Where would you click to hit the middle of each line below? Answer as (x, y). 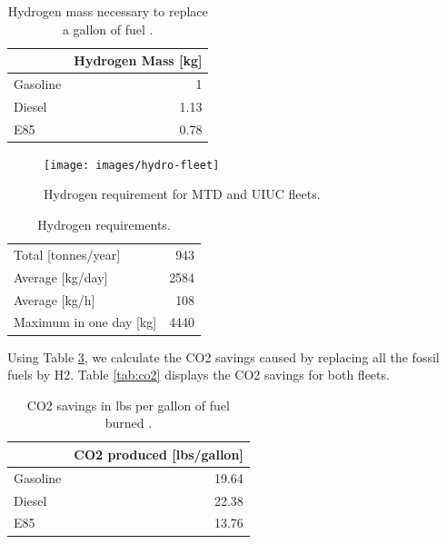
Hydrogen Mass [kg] (138, 60)
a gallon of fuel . (108, 29)
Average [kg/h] (55, 299)
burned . (129, 423)
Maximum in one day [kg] (85, 322)
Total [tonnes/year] (67, 254)
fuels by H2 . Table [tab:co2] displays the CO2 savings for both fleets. (199, 375)
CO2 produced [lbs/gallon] (159, 454)
